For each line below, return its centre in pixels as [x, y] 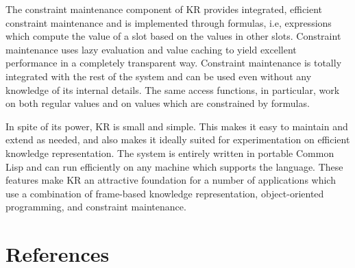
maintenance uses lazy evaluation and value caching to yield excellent [151, 49]
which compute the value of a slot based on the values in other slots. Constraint [173, 36]
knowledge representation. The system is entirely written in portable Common [170, 153]
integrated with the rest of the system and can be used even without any [159, 76]
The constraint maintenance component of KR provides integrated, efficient [164, 9]
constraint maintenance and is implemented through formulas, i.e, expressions [169, 22]
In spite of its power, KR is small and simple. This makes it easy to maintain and [177, 126]
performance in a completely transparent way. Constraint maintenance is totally [174, 63]
